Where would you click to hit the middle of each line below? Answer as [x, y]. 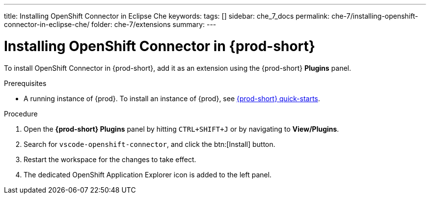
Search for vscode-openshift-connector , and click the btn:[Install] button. [149, 144]
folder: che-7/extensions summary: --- [154, 24]
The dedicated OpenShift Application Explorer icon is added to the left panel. [148, 174]
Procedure [21, 113]
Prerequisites [25, 83]
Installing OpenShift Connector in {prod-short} [160, 46]
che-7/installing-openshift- [375, 16]
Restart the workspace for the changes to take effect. [110, 159]
